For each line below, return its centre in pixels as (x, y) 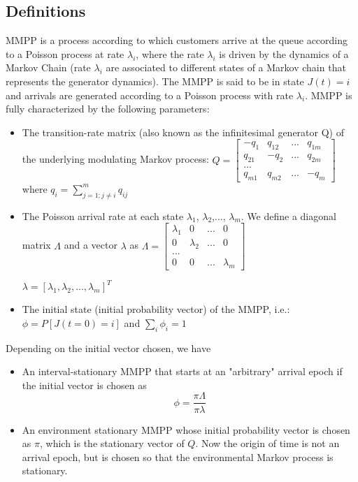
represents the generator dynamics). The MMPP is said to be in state (155, 81)
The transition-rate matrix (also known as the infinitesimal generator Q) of (183, 132)
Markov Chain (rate (48, 67)
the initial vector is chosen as (84, 385)
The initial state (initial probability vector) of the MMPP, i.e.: (156, 309)
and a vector (91, 245)
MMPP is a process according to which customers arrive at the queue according (177, 40)
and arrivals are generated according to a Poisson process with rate (150, 95)
